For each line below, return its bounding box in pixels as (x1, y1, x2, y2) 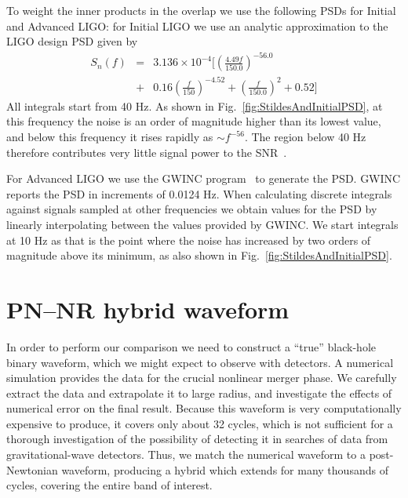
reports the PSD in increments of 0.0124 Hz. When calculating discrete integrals (6, 185, 392, 202)
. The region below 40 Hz (244, 129, 366, 145)
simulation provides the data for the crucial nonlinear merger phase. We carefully (6, 369, 397, 386)
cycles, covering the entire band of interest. (6, 477, 213, 493)
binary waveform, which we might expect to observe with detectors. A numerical (6, 354, 394, 370)
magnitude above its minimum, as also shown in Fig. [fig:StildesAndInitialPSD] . (6, 247, 392, 264)
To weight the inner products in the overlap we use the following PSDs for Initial (6, 2, 396, 18)
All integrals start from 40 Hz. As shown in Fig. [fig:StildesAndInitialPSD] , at (6, 97, 383, 114)
